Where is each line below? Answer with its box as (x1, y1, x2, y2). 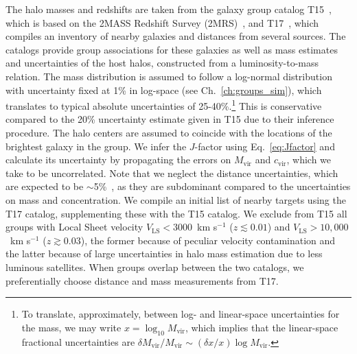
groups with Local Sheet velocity (5, 220, 143, 234)
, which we (286, 152, 332, 167)
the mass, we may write (21, 320, 122, 334)
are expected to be (5, 179, 84, 193)
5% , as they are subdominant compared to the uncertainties (93, 179, 351, 193)
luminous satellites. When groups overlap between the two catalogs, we (5, 259, 304, 274)
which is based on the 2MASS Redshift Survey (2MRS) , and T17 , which (5, 15, 319, 29)
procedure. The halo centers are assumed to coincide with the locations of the (5, 126, 332, 139)
